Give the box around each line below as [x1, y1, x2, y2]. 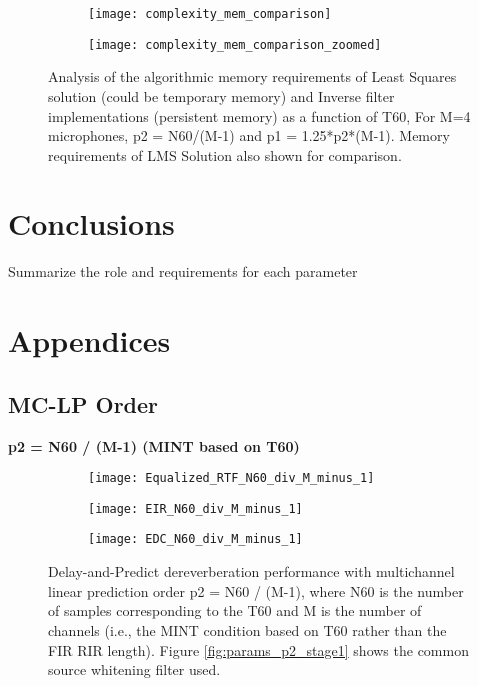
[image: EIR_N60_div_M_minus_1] [88, 501, 303, 516]
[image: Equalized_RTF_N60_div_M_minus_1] [88, 471, 375, 486]
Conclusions [8, 203, 175, 244]
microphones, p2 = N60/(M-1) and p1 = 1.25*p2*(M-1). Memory [48, 125, 450, 146]
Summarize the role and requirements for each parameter [8, 261, 358, 282]
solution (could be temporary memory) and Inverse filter [48, 85, 395, 106]
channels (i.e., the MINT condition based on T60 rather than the [48, 619, 447, 640]
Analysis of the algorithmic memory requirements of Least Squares [48, 66, 457, 87]
